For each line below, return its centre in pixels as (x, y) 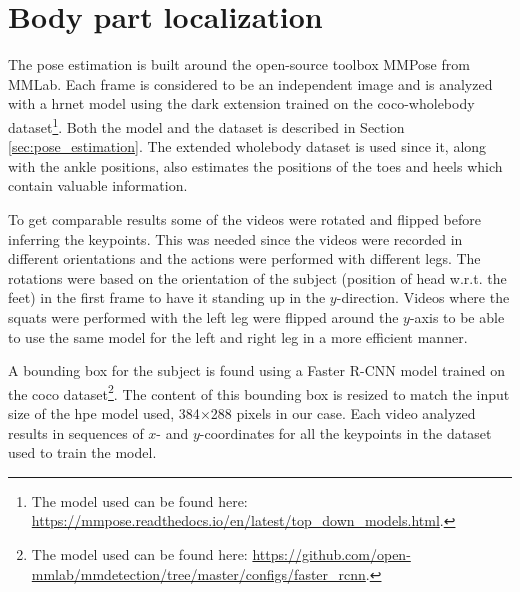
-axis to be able (457, 316)
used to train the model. (82, 452)
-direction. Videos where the (423, 297)
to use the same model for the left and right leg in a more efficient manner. (238, 336)
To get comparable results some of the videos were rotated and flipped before (244, 218)
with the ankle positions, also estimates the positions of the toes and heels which (255, 165)
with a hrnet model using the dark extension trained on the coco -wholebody (241, 103)
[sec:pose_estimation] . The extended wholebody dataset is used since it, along (247, 146)
